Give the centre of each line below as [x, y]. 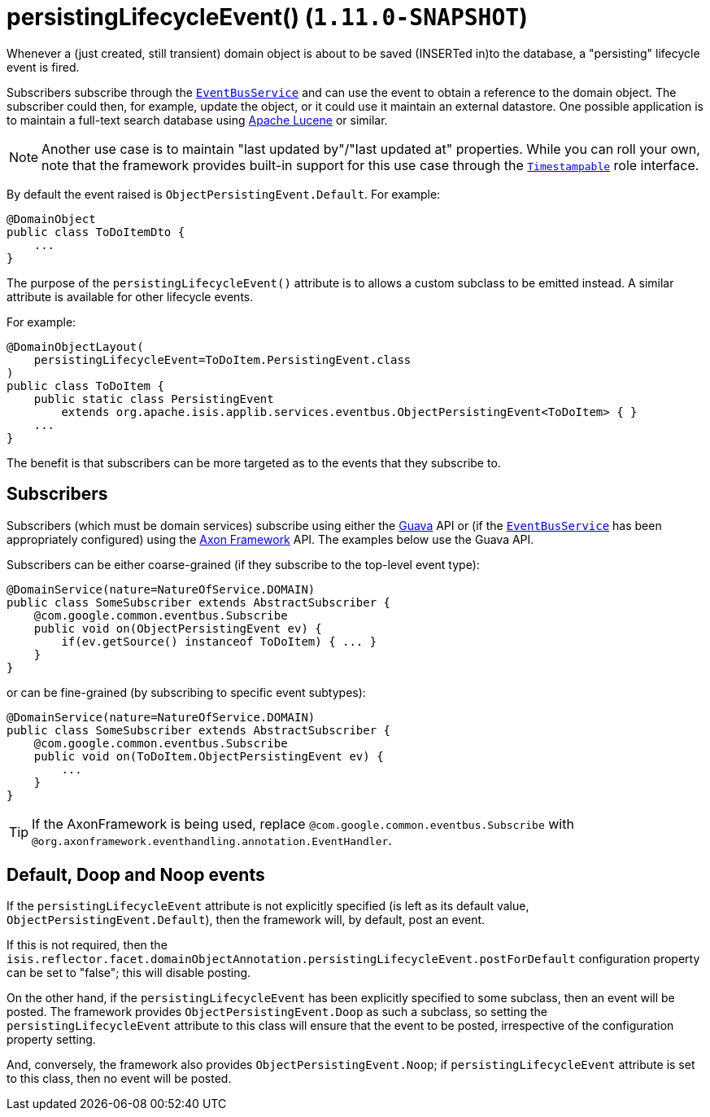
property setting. [51, 1040]
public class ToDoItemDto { [96, 232]
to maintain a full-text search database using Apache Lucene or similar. [197, 120]
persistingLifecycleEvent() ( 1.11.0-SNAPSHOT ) [267, 17]
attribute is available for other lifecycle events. [130, 296]
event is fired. [43, 67]
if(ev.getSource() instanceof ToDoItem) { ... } [219, 641]
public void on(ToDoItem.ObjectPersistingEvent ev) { [209, 756]
